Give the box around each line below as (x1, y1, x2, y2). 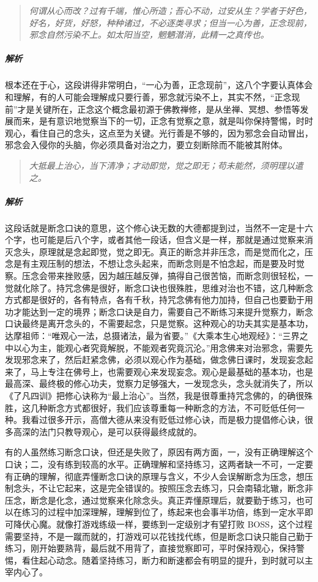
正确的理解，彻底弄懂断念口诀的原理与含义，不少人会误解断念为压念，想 (13, 469, 305, 482)
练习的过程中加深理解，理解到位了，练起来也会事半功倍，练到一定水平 (21, 506, 305, 518)
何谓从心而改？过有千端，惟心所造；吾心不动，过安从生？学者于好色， (29, 4, 312, 17)
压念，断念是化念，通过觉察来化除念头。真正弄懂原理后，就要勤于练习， (5, 493, 296, 506)
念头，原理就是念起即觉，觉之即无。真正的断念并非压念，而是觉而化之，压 (13, 245, 313, 258)
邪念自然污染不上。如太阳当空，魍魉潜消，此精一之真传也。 (29, 28, 269, 41)
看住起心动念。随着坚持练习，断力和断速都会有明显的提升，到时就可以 (21, 553, 305, 566)
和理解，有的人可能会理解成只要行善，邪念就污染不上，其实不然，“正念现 (5, 90, 300, 103)
